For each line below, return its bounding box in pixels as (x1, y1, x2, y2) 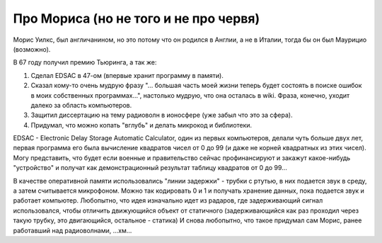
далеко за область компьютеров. (30, 101, 132, 109)
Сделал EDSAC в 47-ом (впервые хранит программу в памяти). (30, 71, 224, 79)
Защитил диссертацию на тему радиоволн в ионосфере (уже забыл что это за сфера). (30, 111, 293, 120)
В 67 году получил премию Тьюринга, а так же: (13, 58, 157, 67)
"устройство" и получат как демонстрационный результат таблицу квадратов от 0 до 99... (13, 164, 288, 172)
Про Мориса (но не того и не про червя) (13, 11, 260, 26)
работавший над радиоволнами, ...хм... (13, 226, 132, 234)
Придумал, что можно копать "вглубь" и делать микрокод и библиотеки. (30, 120, 253, 129)
